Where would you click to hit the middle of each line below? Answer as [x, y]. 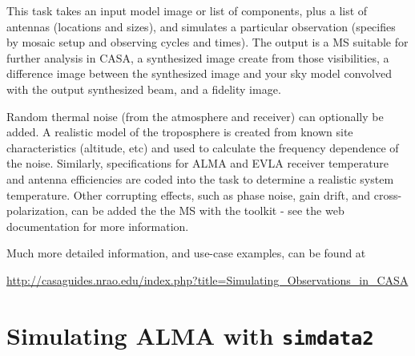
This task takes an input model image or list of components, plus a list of [187, 10]
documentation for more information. [98, 226]
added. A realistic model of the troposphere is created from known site [180, 132]
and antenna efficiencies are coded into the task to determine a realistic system [200, 178]
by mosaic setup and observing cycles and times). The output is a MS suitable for [207, 42]
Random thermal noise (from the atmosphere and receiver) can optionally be [195, 116]
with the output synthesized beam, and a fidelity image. [144, 89]
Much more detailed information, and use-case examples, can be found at [186, 253]
